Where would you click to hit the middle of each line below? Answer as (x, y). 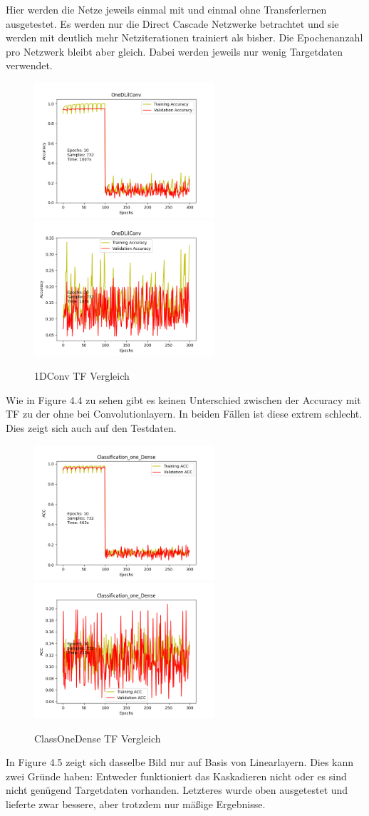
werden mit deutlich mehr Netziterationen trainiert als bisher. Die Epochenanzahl (184, 37)
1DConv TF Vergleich (82, 376)
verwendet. (29, 65)
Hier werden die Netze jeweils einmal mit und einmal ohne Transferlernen (166, 9)
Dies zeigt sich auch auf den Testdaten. (91, 427)
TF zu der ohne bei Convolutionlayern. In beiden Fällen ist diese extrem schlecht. (184, 414)
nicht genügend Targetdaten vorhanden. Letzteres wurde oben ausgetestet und (177, 790)
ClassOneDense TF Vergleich (98, 738)
